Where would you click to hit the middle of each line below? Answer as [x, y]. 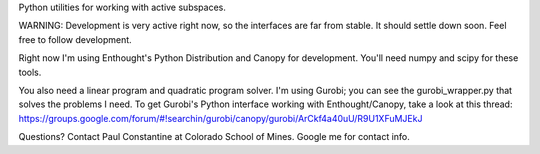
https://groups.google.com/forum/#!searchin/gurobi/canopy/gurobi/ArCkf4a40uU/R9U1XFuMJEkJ [220, 118]
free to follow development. [75, 39]
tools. [30, 72]
